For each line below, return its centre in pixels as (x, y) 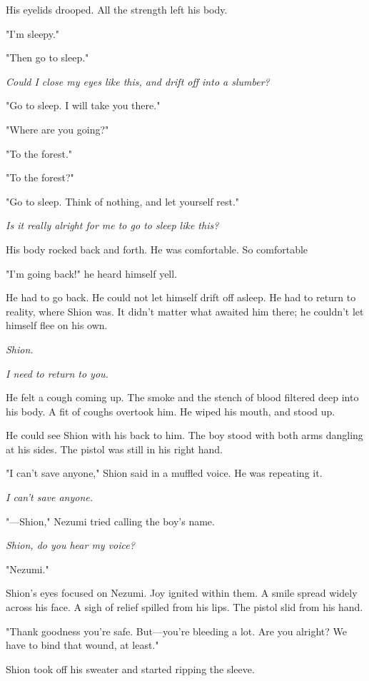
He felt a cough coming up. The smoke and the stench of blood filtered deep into (182, 397)
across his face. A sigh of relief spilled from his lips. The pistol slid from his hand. (184, 607)
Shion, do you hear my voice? (70, 545)
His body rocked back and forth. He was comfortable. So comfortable (157, 249)
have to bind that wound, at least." (82, 645)
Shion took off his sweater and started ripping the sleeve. (130, 669)
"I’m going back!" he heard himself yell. (92, 273)
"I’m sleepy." (33, 33)
